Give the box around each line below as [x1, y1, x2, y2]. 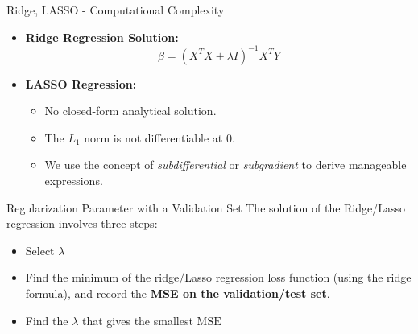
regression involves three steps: [6, 215, 158, 232]
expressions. [44, 172, 103, 189]
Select [25, 241, 55, 258]
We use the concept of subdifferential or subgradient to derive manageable [44, 156, 407, 173]
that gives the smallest [82, 311, 193, 328]
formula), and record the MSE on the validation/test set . [25, 285, 330, 302]
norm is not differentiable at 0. [84, 129, 235, 146]
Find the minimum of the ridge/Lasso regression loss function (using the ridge [25, 269, 412, 286]
